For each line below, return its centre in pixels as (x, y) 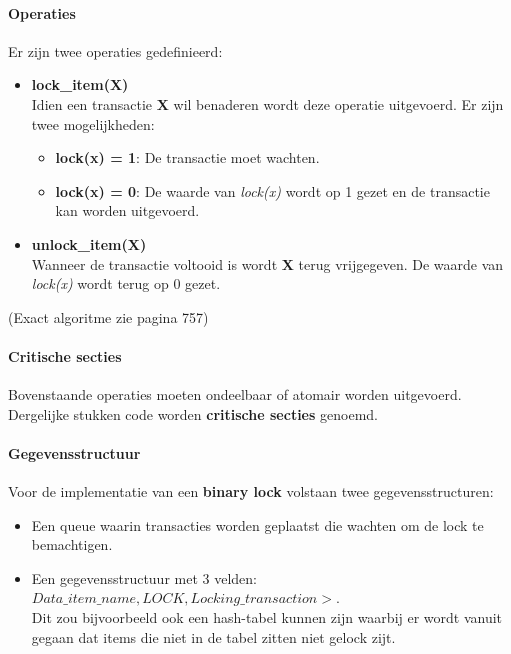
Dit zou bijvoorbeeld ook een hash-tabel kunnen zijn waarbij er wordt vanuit (267, 617)
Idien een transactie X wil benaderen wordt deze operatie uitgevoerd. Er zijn (267, 103)
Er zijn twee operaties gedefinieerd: (115, 50)
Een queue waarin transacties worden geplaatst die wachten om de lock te (257, 524)
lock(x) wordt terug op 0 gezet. (126, 283)
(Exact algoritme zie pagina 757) (108, 316)
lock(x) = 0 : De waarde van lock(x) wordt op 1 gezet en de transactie (272, 190)
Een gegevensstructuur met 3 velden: (144, 577)
